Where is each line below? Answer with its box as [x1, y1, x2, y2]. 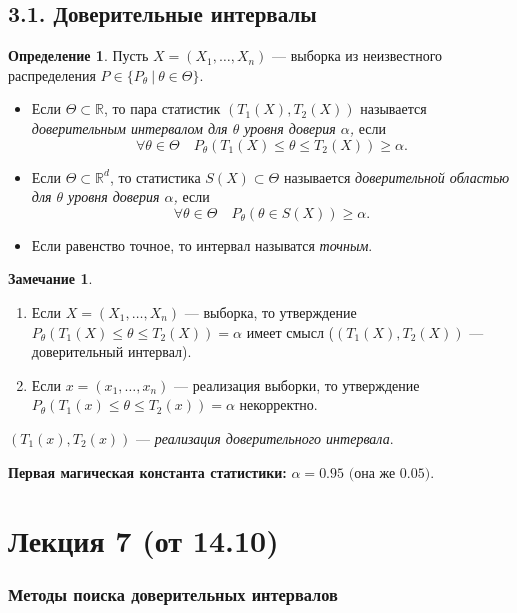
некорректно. [239, 394, 318, 415]
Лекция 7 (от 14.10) [8, 520, 279, 561]
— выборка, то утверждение [184, 301, 357, 322]
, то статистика [109, 166, 201, 187]
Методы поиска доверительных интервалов [8, 582, 338, 607]
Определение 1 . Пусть [8, 45, 149, 66]
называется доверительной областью [283, 166, 510, 187]
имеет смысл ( [246, 321, 335, 342]
